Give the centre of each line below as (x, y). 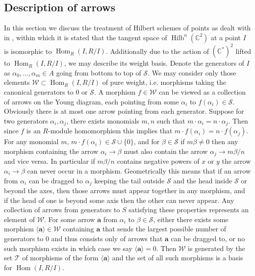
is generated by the (217, 248)
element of (19, 219)
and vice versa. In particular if (50, 161)
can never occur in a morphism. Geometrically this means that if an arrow (139, 170)
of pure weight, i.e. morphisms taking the (164, 82)
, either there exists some (191, 219)
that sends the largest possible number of (164, 229)
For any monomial (31, 141)
